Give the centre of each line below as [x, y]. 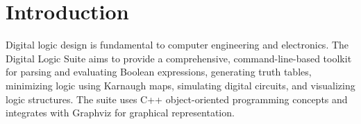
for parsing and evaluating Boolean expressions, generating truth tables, [159, 72]
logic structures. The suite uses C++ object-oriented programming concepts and [177, 99]
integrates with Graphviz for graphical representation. [120, 113]
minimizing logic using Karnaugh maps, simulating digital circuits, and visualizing [180, 85]
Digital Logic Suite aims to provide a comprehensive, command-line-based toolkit [179, 58]
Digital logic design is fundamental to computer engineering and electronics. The [177, 45]
